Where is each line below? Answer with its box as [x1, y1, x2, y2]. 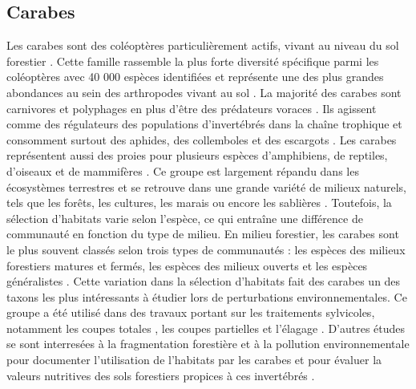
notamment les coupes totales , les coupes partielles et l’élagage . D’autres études [6, 319, 406, 336]
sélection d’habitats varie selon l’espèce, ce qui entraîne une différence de [6, 209, 363, 226]
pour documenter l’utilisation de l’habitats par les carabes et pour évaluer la [6, 351, 382, 368]
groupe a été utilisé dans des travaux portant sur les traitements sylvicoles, [6, 304, 375, 321]
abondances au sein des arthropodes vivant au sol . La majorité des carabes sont [6, 83, 402, 100]
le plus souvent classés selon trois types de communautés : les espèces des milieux [6, 241, 406, 257]
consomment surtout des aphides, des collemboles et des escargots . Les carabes [6, 131, 397, 148]
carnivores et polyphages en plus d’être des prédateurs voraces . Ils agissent [6, 99, 377, 116]
